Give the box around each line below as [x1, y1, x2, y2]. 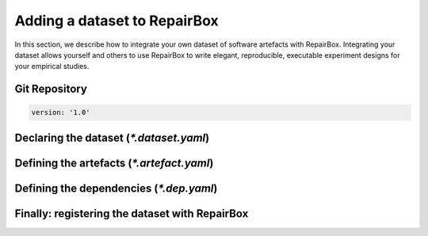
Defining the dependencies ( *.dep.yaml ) [14, 181, 218, 195]
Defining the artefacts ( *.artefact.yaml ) [14, 156, 214, 169]
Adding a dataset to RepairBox [14, 12, 220, 29]
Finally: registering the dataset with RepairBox [14, 207, 249, 220]
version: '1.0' [31, 108, 90, 117]
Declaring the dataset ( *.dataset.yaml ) [14, 131, 210, 144]
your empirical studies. [14, 62, 90, 71]
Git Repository [14, 82, 87, 96]
